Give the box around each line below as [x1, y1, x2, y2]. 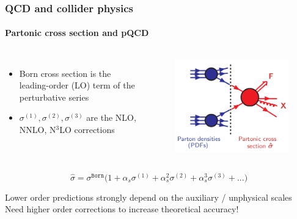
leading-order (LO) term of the [19, 79, 135, 92]
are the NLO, [86, 111, 136, 124]
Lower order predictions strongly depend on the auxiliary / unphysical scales [5, 190, 292, 203]
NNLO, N [19, 123, 56, 136]
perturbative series [19, 90, 89, 103]
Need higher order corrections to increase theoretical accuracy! [5, 203, 239, 215]
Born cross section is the [19, 66, 111, 79]
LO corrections [59, 123, 115, 136]
